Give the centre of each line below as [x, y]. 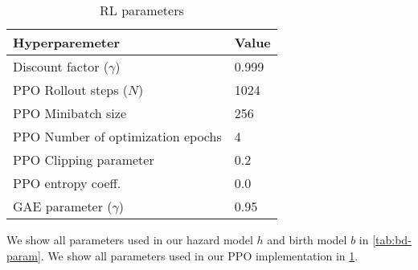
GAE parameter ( [63, 206]
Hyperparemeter [66, 42]
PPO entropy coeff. [67, 183]
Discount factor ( [61, 66]
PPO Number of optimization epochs [117, 136]
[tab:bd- [392, 239]
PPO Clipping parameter [84, 160]
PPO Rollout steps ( [71, 90]
